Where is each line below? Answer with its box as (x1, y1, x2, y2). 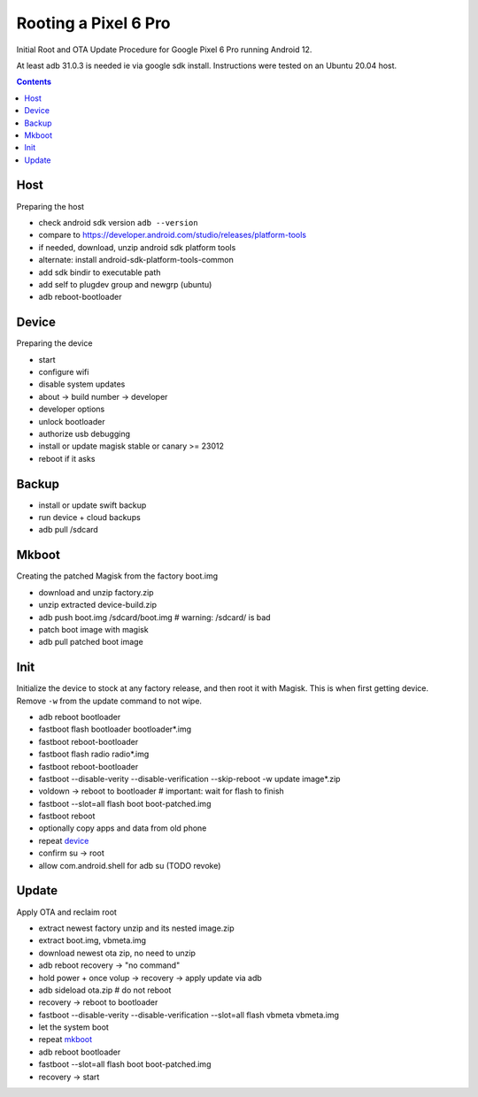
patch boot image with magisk (38, 624, 150, 634)
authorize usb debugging (38, 428, 130, 439)
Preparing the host (16, 201, 84, 211)
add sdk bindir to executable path (38, 266, 161, 278)
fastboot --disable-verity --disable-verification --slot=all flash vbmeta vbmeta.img (38, 1009, 340, 1020)
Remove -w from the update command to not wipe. (16, 695, 203, 706)
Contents (16, 76, 52, 88)
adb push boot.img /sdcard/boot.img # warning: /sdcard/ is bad (38, 611, 271, 623)
